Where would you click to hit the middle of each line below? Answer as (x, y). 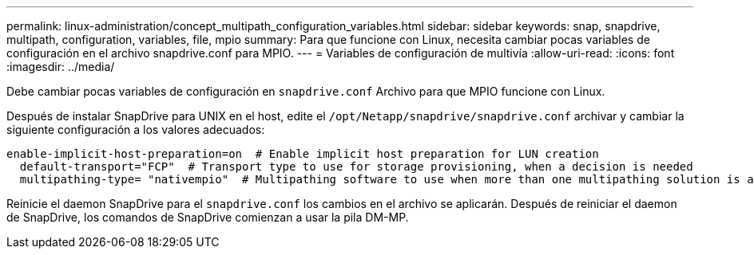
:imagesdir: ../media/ (61, 67)
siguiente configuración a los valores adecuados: (136, 129)
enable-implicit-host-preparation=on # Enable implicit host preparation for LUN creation (303, 154)
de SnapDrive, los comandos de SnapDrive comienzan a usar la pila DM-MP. (208, 217)
